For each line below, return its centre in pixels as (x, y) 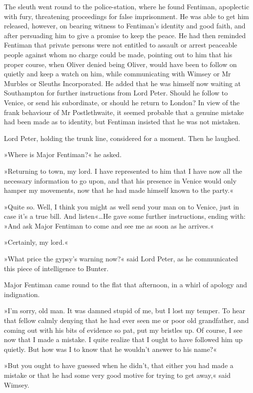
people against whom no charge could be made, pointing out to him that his (118, 54)
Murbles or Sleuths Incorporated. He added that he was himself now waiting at (123, 83)
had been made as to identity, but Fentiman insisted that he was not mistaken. (122, 122)
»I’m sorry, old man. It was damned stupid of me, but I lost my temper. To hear (125, 311)
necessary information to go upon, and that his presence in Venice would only (120, 180)
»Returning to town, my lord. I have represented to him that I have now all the (123, 171)
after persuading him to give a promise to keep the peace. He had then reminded (125, 35)
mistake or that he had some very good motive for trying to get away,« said (117, 375)
